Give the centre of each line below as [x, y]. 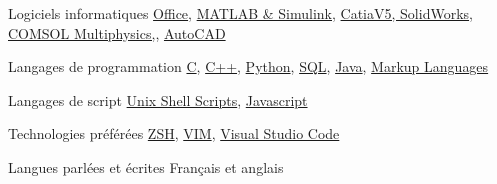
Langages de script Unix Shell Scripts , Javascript [158, 99]
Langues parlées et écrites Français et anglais [146, 166]
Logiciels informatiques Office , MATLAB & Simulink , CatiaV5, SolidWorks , [240, 13]
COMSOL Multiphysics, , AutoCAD [117, 32]
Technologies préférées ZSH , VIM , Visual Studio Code [174, 133]
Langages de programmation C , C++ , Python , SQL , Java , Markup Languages [248, 66]
